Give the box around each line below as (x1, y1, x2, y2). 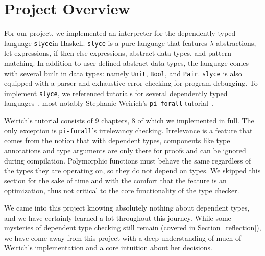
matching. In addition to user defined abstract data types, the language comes (4, 57, 249, 68)
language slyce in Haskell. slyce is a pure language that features (4, 37, 207, 48)
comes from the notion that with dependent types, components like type (4, 135, 230, 146)
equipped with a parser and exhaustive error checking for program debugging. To (4, 78, 258, 88)
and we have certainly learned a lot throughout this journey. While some (4, 212, 231, 223)
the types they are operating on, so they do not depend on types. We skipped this (4, 165, 261, 176)
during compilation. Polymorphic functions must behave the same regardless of (4, 155, 251, 166)
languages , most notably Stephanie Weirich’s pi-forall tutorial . (4, 98, 214, 108)
